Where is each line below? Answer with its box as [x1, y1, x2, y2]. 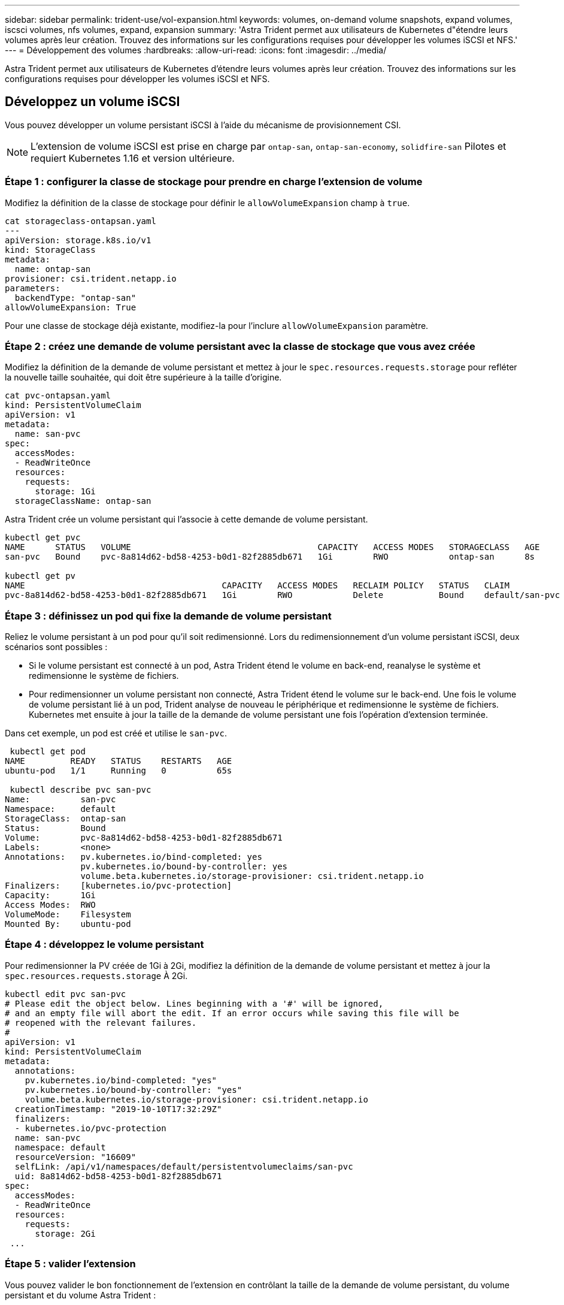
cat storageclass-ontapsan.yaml [5, 216, 156, 226]
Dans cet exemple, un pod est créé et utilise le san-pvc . [5, 728, 228, 739]
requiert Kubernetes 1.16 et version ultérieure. [31, 152, 235, 164]
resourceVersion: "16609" [14, 1152, 137, 1162]
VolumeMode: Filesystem [5, 910, 131, 920]
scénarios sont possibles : [5, 642, 108, 652]
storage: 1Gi [35, 487, 96, 497]
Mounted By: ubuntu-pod [5, 919, 131, 929]
